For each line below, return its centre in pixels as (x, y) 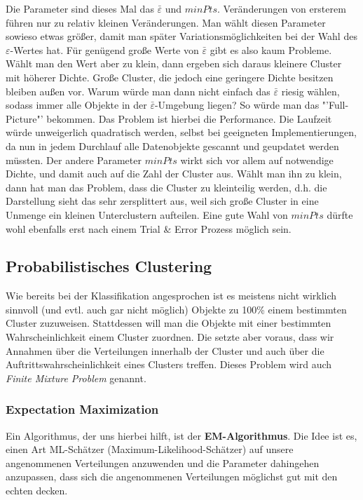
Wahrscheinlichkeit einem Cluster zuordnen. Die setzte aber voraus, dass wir (170, 337)
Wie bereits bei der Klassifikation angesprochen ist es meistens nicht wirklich (171, 296)
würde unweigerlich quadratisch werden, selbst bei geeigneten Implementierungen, (181, 132)
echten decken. (37, 491)
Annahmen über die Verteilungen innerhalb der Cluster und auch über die (165, 350)
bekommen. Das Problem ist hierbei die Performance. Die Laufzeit (189, 118)
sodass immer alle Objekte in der (76, 105)
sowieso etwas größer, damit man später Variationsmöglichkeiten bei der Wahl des (181, 36)
